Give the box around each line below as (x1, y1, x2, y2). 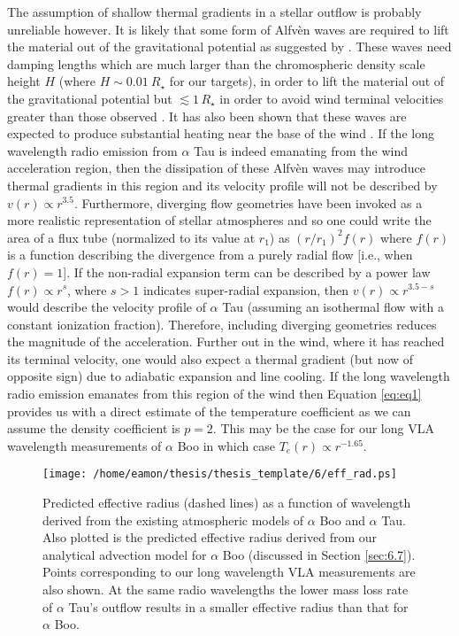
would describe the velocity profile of (7, 298, 206, 316)
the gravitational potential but (7, 89, 172, 107)
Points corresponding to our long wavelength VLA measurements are (42, 562, 416, 581)
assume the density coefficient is (7, 419, 180, 438)
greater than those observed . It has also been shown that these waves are (7, 106, 407, 125)
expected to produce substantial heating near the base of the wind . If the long (7, 124, 434, 143)
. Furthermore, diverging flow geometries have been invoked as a (73, 193, 423, 212)
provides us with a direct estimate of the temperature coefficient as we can (7, 401, 411, 420)
